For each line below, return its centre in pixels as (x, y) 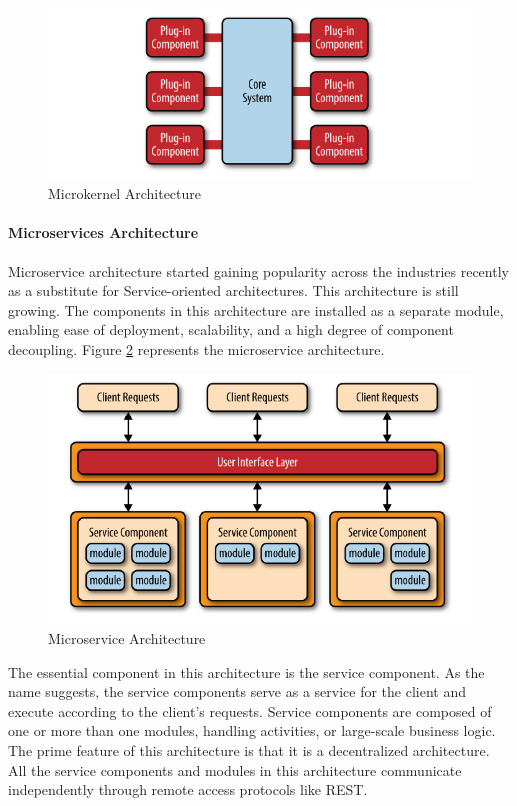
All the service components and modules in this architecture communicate (235, 769)
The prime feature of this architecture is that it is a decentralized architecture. (249, 750)
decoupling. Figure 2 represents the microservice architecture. (196, 348)
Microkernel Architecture (124, 193)
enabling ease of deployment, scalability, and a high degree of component (231, 329)
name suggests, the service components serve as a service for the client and (237, 691)
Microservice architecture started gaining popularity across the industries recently (258, 270)
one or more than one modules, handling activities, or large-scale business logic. (252, 730)
